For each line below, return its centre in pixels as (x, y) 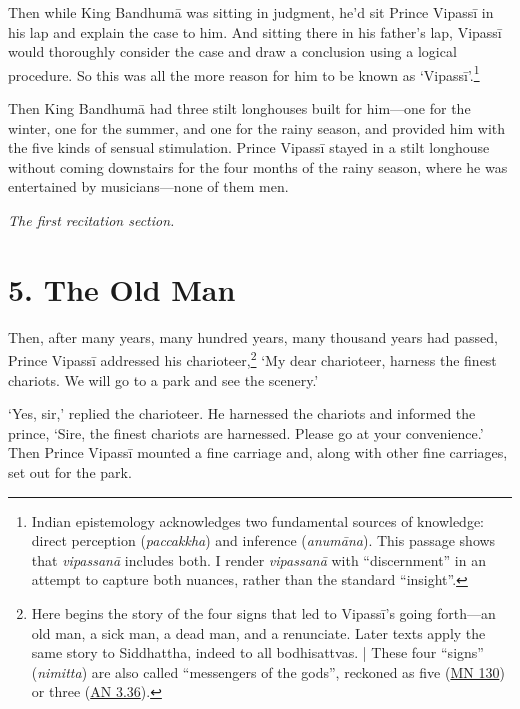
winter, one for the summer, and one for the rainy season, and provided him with (257, 127)
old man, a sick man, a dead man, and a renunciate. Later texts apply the (258, 632)
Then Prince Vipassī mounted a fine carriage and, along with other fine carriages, (258, 452)
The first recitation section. (91, 220)
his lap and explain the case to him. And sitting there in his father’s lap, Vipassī (255, 31)
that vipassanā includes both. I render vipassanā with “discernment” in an (258, 559)
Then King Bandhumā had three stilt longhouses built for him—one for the (239, 108)
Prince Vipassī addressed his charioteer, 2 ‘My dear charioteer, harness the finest (252, 358)
